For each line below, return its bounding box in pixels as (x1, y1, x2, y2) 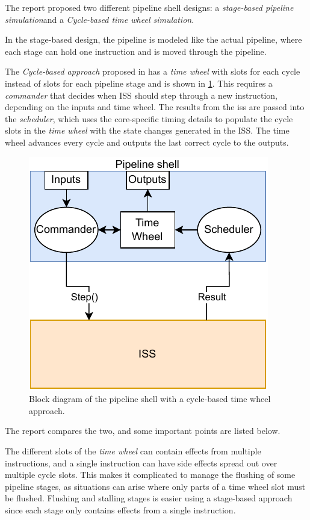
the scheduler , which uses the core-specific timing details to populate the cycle (5, 112, 293, 125)
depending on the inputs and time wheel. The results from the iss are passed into (5, 101, 305, 113)
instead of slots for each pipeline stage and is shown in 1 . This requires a (5, 76, 273, 89)
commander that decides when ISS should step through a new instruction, (5, 88, 278, 101)
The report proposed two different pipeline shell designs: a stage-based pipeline (5, 1, 294, 13)
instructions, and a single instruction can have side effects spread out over (5, 456, 277, 469)
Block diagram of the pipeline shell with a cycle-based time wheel (29, 392, 271, 405)
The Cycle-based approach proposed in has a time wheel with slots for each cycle (5, 65, 300, 78)
